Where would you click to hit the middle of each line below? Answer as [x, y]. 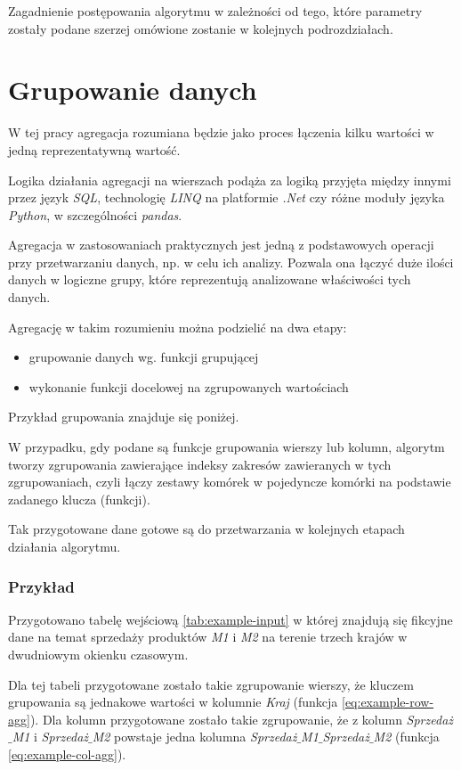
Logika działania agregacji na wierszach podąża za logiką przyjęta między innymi [230, 180]
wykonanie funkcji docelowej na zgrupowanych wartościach [189, 386]
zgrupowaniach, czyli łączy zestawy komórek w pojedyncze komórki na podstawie [230, 482]
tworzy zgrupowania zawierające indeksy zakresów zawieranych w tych [200, 464]
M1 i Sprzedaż [50, 737]
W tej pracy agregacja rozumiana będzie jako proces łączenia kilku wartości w [221, 132]
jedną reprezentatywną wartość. [94, 149]
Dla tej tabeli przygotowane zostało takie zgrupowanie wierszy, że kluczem [211, 684]
